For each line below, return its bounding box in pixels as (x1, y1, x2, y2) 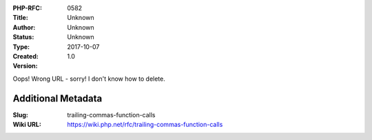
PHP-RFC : (12, 4, 43, 12)
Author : (12, 23, 36, 31)
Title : (12, 14, 29, 22)
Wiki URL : (12, 121, 41, 129)
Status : (12, 33, 34, 41)
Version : (12, 62, 38, 70)
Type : (12, 42, 30, 51)
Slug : (12, 110, 29, 119)
